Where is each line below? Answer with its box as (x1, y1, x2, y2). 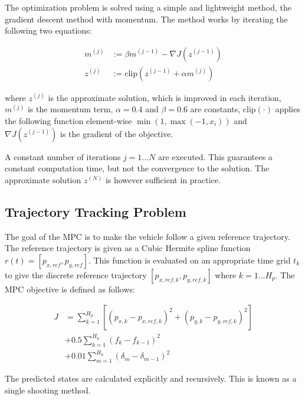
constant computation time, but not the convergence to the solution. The (5, 162, 270, 174)
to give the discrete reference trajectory (5, 268, 147, 281)
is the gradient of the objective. (60, 127, 173, 139)
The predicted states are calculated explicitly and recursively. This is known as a (5, 372, 297, 385)
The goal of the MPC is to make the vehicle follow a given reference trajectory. (5, 230, 290, 242)
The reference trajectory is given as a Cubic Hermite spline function (5, 242, 251, 254)
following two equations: (5, 24, 92, 37)
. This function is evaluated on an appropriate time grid (88, 253, 291, 266)
